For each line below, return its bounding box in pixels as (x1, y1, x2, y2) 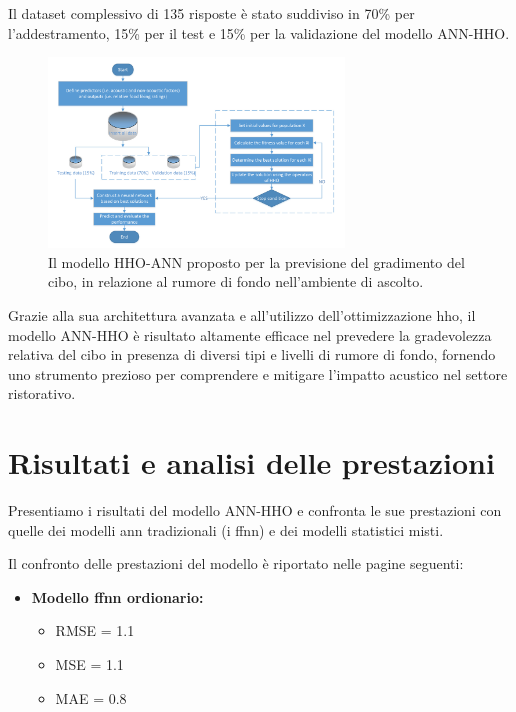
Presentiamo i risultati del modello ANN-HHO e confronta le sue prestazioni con (8, 500, 502, 521)
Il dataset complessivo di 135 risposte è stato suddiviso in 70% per (8, 3, 415, 23)
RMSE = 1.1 (55, 620, 135, 641)
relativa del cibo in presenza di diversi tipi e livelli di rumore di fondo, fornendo (8, 344, 496, 365)
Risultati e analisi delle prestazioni (8, 442, 495, 483)
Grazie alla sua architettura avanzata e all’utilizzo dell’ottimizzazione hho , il (8, 304, 476, 325)
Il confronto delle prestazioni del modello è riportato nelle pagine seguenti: (8, 553, 464, 574)
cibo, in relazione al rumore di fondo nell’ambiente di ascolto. (48, 271, 424, 292)
